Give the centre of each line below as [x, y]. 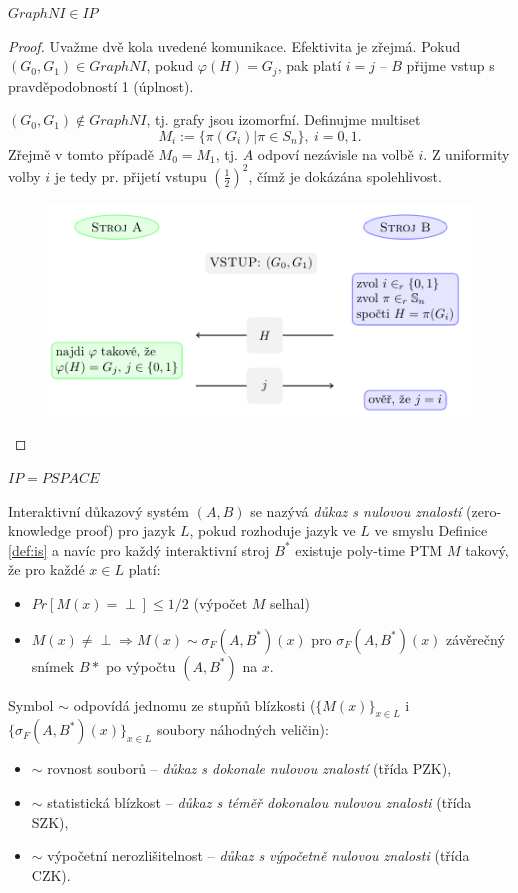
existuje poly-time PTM [369, 549]
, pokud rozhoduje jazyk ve [272, 530]
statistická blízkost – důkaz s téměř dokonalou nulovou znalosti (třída [259, 801]
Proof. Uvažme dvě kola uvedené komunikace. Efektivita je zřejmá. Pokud [234, 45]
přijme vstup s [450, 65]
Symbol [31, 704]
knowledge [39, 530]
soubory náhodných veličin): [242, 729]
